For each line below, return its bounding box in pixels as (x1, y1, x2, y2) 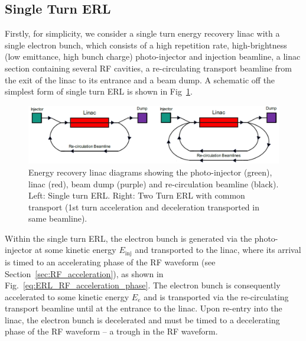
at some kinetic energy (34, 243, 116, 256)
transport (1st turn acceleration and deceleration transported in (28, 200, 259, 213)
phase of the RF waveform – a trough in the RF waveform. (5, 325, 218, 337)
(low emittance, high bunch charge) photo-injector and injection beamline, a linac (5, 50, 301, 63)
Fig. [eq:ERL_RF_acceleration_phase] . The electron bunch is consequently (5, 279, 281, 291)
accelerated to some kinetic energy (5, 290, 129, 303)
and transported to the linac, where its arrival (135, 243, 301, 256)
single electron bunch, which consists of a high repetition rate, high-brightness (5, 38, 287, 51)
